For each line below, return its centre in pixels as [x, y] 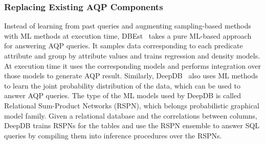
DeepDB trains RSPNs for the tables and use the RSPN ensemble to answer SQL [132, 125]
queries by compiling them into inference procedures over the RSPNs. [113, 135]
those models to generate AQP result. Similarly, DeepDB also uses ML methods [131, 76]
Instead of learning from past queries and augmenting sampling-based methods [128, 26]
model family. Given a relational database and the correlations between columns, [131, 115]
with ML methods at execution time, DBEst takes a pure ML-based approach [128, 35]
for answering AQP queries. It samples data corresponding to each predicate [124, 46]
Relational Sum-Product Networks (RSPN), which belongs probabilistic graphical [132, 105]
